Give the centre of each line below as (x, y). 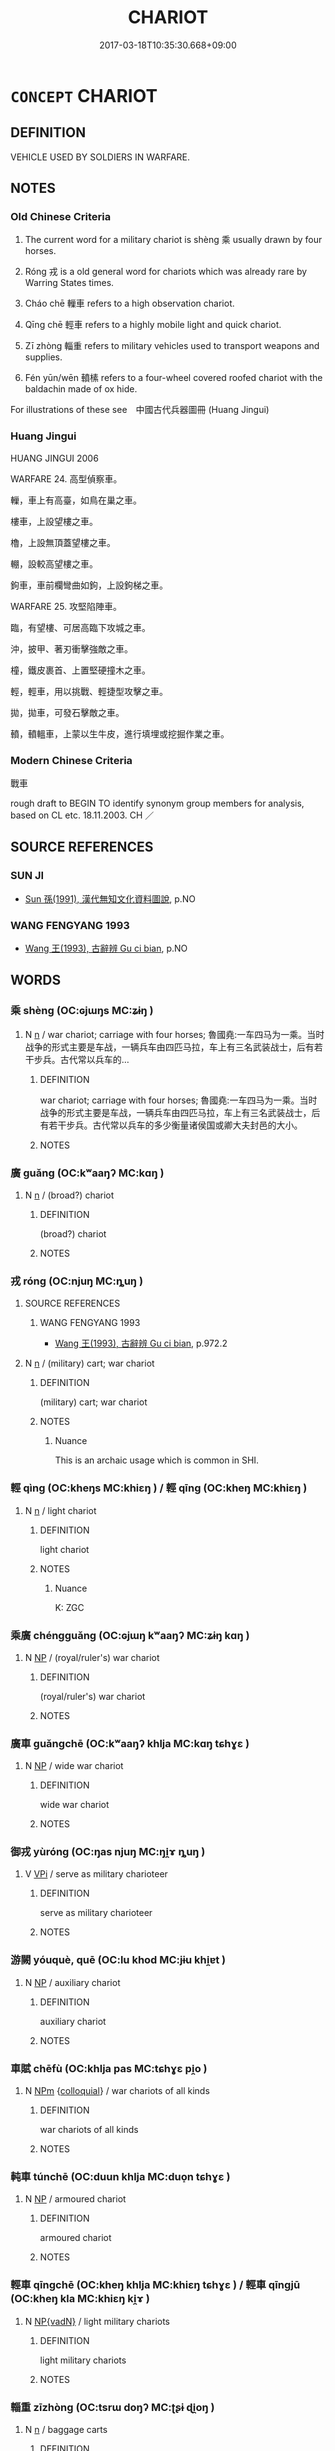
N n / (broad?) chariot (69, 1195)
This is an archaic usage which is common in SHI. (157, 1460)
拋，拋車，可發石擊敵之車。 (67, 712)
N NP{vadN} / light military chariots (97, 2321)
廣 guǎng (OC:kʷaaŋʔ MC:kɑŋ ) (87, 1173)
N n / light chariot (60, 1510)
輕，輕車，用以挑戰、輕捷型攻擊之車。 (89, 691)
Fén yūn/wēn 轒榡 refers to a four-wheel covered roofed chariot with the (173, 378)
